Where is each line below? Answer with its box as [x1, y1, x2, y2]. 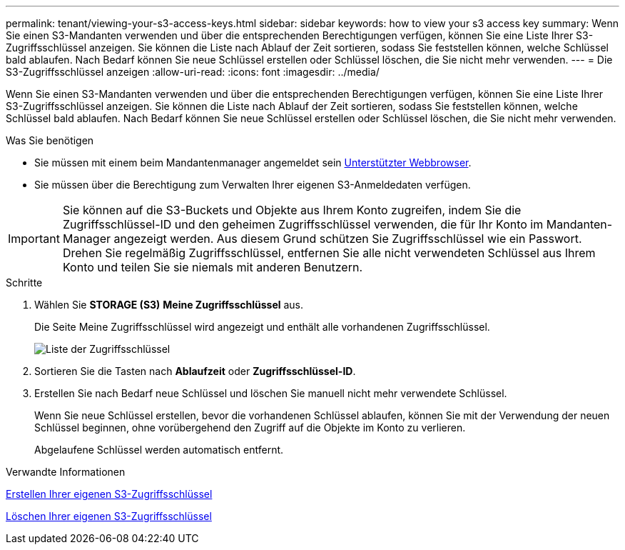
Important [8, 231, 60, 246]
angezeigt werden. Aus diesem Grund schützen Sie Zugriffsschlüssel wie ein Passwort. [113, 231, 582, 246]
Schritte [6, 276, 43, 289]
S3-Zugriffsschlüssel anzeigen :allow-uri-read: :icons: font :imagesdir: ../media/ [6, 66, 380, 78]
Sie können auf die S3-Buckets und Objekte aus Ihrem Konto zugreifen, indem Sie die [62, 203, 522, 217]
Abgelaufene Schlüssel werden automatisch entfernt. [34, 444, 284, 456]
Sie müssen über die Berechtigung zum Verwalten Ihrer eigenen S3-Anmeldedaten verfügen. [34, 179, 471, 191]
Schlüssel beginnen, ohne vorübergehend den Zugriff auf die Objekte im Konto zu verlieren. [34, 421, 466, 434]
